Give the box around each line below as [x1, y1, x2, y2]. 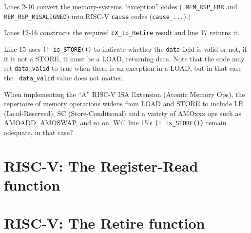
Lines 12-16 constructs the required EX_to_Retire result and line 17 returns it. [4, 27, 240, 38]
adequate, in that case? [4, 127, 73, 137]
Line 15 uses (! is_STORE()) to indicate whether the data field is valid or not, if [4, 43, 247, 54]
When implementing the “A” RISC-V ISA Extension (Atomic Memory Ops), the [4, 89, 245, 99]
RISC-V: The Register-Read [4, 155, 198, 175]
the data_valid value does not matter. [4, 72, 124, 82]
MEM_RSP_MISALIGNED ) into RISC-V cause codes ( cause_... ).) [4, 11, 191, 21]
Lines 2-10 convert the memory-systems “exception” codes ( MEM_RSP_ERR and [4, 1, 237, 11]
